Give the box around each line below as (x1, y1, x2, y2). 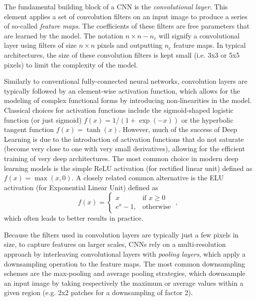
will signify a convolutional (158, 30, 240, 40)
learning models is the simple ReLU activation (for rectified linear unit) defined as (4, 163, 253, 173)
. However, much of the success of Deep (118, 124, 237, 134)
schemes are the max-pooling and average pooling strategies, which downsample (4, 268, 246, 278)
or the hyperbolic (181, 114, 233, 125)
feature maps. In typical (173, 40, 246, 50)
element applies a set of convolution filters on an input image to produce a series (4, 11, 248, 21)
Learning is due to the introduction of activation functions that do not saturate (4, 134, 244, 144)
